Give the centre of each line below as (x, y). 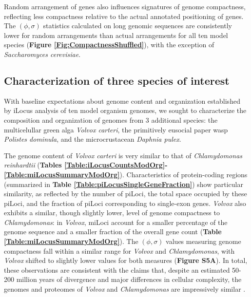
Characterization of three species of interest (117, 80)
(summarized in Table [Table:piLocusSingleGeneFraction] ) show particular (124, 184)
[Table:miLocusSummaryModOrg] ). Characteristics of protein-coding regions (126, 174)
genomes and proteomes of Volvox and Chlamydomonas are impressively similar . (125, 289)
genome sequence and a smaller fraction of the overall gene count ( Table (113, 232)
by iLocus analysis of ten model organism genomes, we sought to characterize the (125, 110)
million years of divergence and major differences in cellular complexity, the (129, 279)
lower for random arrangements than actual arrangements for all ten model (116, 35)
